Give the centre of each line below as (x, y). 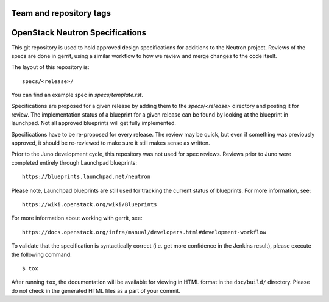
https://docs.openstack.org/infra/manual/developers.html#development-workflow (144, 232)
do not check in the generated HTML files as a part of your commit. (96, 290)
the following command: (42, 254)
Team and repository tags (61, 13)
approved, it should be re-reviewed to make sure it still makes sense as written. (111, 143)
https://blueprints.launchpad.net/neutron (87, 177)
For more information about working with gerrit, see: (77, 218)
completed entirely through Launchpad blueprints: (74, 162)
